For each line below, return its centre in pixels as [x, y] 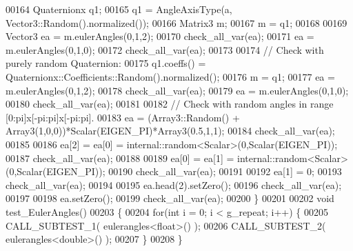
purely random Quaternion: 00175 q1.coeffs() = [106, 63]
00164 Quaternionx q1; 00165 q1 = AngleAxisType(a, [119, 9]
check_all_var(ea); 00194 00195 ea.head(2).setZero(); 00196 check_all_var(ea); [174, 184]
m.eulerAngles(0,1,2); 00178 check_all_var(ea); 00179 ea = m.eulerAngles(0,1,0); [177, 90]
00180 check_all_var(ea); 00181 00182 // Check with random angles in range [170, 104]
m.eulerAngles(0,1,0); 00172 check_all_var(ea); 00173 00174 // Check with [165, 49]
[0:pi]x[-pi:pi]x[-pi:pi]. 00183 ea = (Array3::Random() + [123, 117]
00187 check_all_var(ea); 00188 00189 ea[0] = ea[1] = [120, 158]
